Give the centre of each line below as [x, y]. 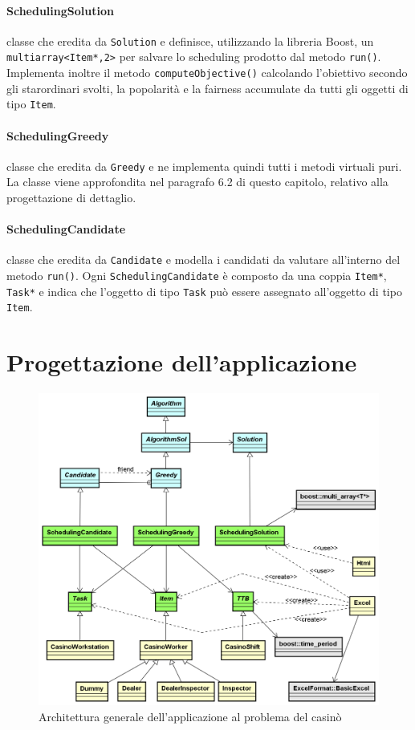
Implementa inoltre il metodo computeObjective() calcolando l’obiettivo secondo [207, 73]
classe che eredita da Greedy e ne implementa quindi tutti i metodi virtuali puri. [204, 166]
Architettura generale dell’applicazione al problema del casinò [190, 716]
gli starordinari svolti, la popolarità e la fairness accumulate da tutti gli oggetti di [207, 88]
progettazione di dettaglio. [71, 198]
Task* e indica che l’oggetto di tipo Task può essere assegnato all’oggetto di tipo [204, 291]
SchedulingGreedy [58, 135]
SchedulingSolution [60, 10]
